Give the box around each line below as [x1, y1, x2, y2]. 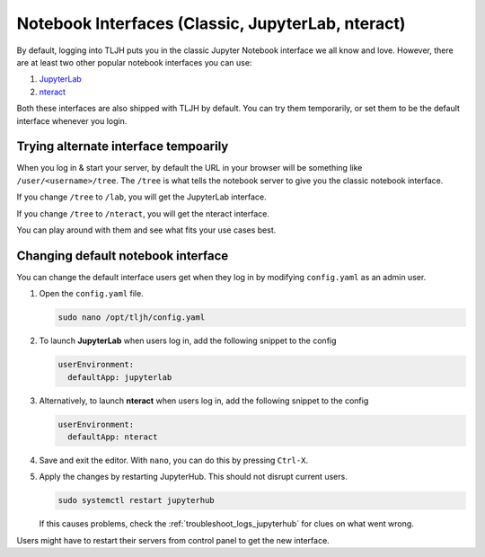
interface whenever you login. [16, 115, 128, 126]
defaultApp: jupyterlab [67, 372, 172, 382]
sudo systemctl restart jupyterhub [57, 495, 215, 506]
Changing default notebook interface [16, 248, 229, 263]
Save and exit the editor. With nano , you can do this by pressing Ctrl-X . [39, 455, 309, 465]
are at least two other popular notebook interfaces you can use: [16, 57, 252, 67]
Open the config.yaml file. [39, 288, 144, 299]
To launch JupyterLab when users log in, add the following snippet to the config [39, 335, 337, 346]
